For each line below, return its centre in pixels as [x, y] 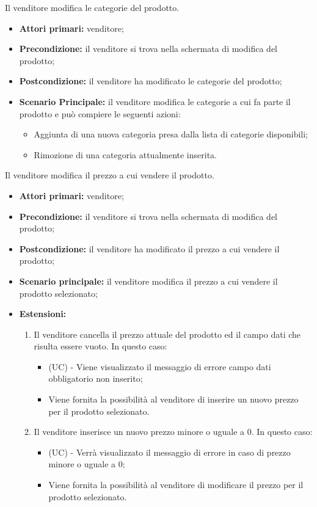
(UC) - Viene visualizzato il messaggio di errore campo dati [160, 366]
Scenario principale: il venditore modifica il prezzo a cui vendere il [148, 281]
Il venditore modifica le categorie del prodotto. [92, 7]
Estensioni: [43, 314]
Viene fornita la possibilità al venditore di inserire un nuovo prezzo [173, 399]
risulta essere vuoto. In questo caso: [100, 346]
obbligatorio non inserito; [96, 378]
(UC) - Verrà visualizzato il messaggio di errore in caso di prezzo [169, 452]
